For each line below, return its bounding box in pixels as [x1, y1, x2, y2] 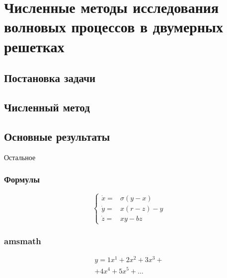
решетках [4, 36, 65, 56]
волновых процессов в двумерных [4, 16, 223, 37]
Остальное [4, 152, 36, 162]
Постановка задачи [4, 70, 96, 86]
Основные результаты [4, 128, 110, 144]
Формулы [4, 173, 40, 185]
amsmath [4, 235, 41, 247]
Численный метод [4, 99, 90, 114]
